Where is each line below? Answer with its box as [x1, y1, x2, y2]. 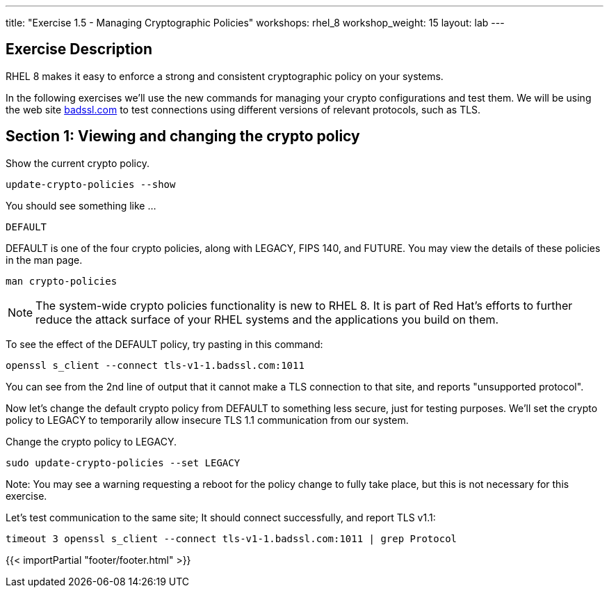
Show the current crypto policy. [6, 157, 149, 169]
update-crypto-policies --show [6, 178, 176, 190]
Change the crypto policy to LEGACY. [6, 435, 177, 448]
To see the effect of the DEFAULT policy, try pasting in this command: [6, 338, 323, 350]
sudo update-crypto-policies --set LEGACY [6, 457, 241, 468]
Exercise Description [6, 40, 153, 58]
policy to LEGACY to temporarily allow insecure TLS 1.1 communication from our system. [6, 413, 409, 426]
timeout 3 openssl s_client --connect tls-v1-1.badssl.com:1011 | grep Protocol [6, 532, 457, 544]
